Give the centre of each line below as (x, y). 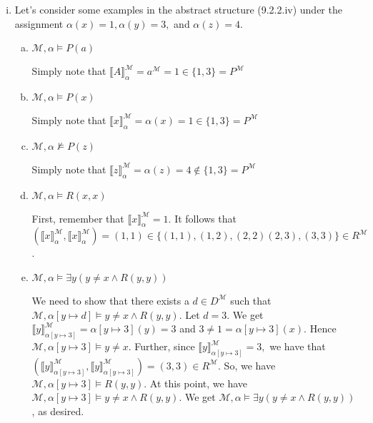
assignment (39, 23)
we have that (298, 346)
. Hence (320, 328)
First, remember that (78, 218)
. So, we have (247, 365)
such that (251, 300)
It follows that (205, 218)
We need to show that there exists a (110, 300)
